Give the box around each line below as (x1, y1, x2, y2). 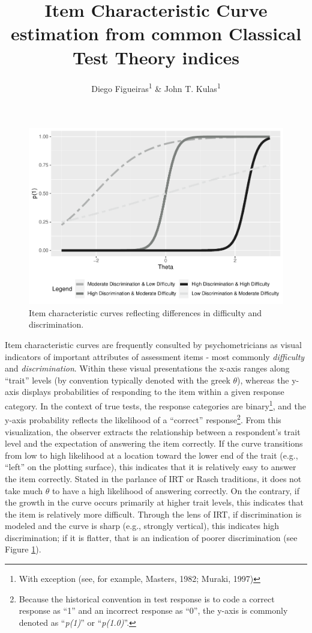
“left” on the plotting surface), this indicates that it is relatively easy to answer (5, 460, 296, 473)
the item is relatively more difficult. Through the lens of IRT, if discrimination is (5, 507, 302, 520)
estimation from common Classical (10, 21, 302, 46)
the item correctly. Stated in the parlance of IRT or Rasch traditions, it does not (5, 472, 302, 485)
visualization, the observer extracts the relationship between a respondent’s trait (5, 425, 301, 438)
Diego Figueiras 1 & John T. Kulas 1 (91, 80, 221, 94)
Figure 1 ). (5, 543, 41, 555)
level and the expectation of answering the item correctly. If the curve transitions (5, 437, 303, 450)
